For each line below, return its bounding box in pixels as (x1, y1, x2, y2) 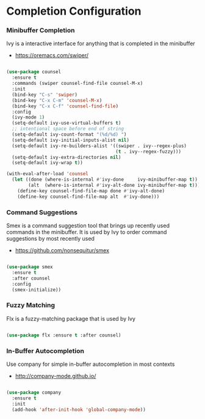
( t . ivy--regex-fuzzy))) (115, 148, 182, 155)
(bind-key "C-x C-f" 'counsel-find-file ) (12, 103, 119, 109)
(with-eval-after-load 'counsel (6, 171, 88, 177)
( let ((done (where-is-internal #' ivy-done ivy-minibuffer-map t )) (12, 177, 198, 183)
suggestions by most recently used (6, 235, 95, 242)
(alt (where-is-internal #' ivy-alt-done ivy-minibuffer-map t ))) (28, 182, 201, 189)
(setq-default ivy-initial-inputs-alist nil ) (12, 137, 130, 143)
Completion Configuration (6, 4, 142, 18)
